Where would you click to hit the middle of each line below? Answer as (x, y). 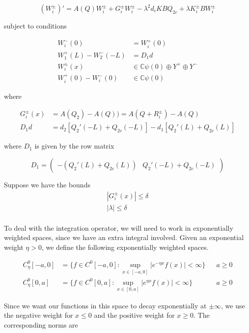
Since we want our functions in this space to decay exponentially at (105, 305)
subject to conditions (35, 26)
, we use (233, 305)
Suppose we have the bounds (47, 184)
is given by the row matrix (74, 146)
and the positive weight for (134, 315)
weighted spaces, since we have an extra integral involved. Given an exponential (124, 237)
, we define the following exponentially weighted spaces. (125, 247)
